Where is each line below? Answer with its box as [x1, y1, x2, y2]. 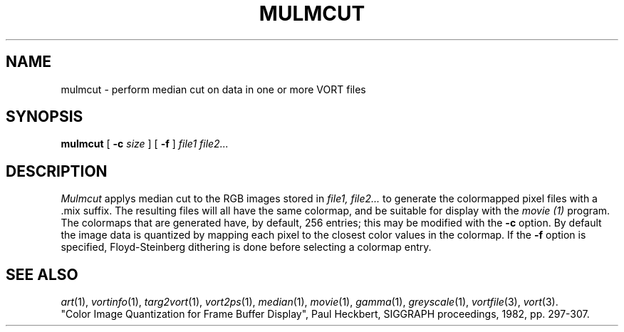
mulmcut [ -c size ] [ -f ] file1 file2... [61, 138, 229, 150]
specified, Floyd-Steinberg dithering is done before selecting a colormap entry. [61, 241, 432, 254]
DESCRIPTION [6, 162, 108, 180]
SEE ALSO [6, 265, 78, 284]
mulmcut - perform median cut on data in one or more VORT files [61, 83, 366, 95]
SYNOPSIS [6, 108, 83, 126]
